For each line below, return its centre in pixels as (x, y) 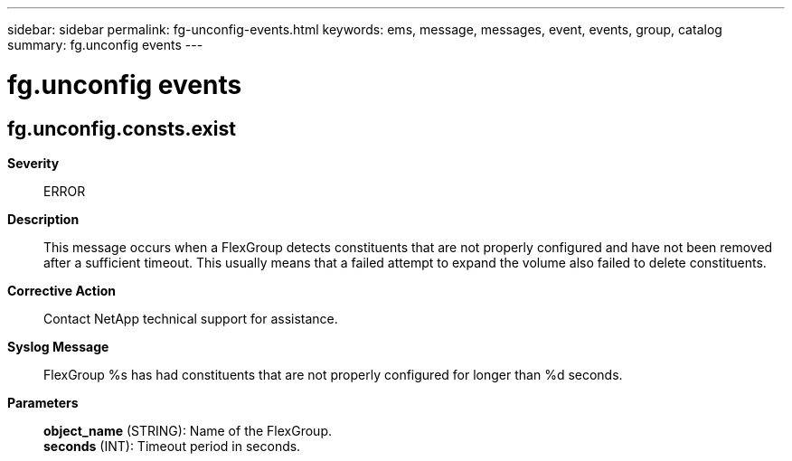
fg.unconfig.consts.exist (122, 128)
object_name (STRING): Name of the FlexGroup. (188, 430)
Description (43, 219)
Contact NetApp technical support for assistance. (191, 318)
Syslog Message (58, 346)
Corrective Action (61, 290)
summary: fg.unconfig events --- (105, 45)
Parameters (43, 402)
